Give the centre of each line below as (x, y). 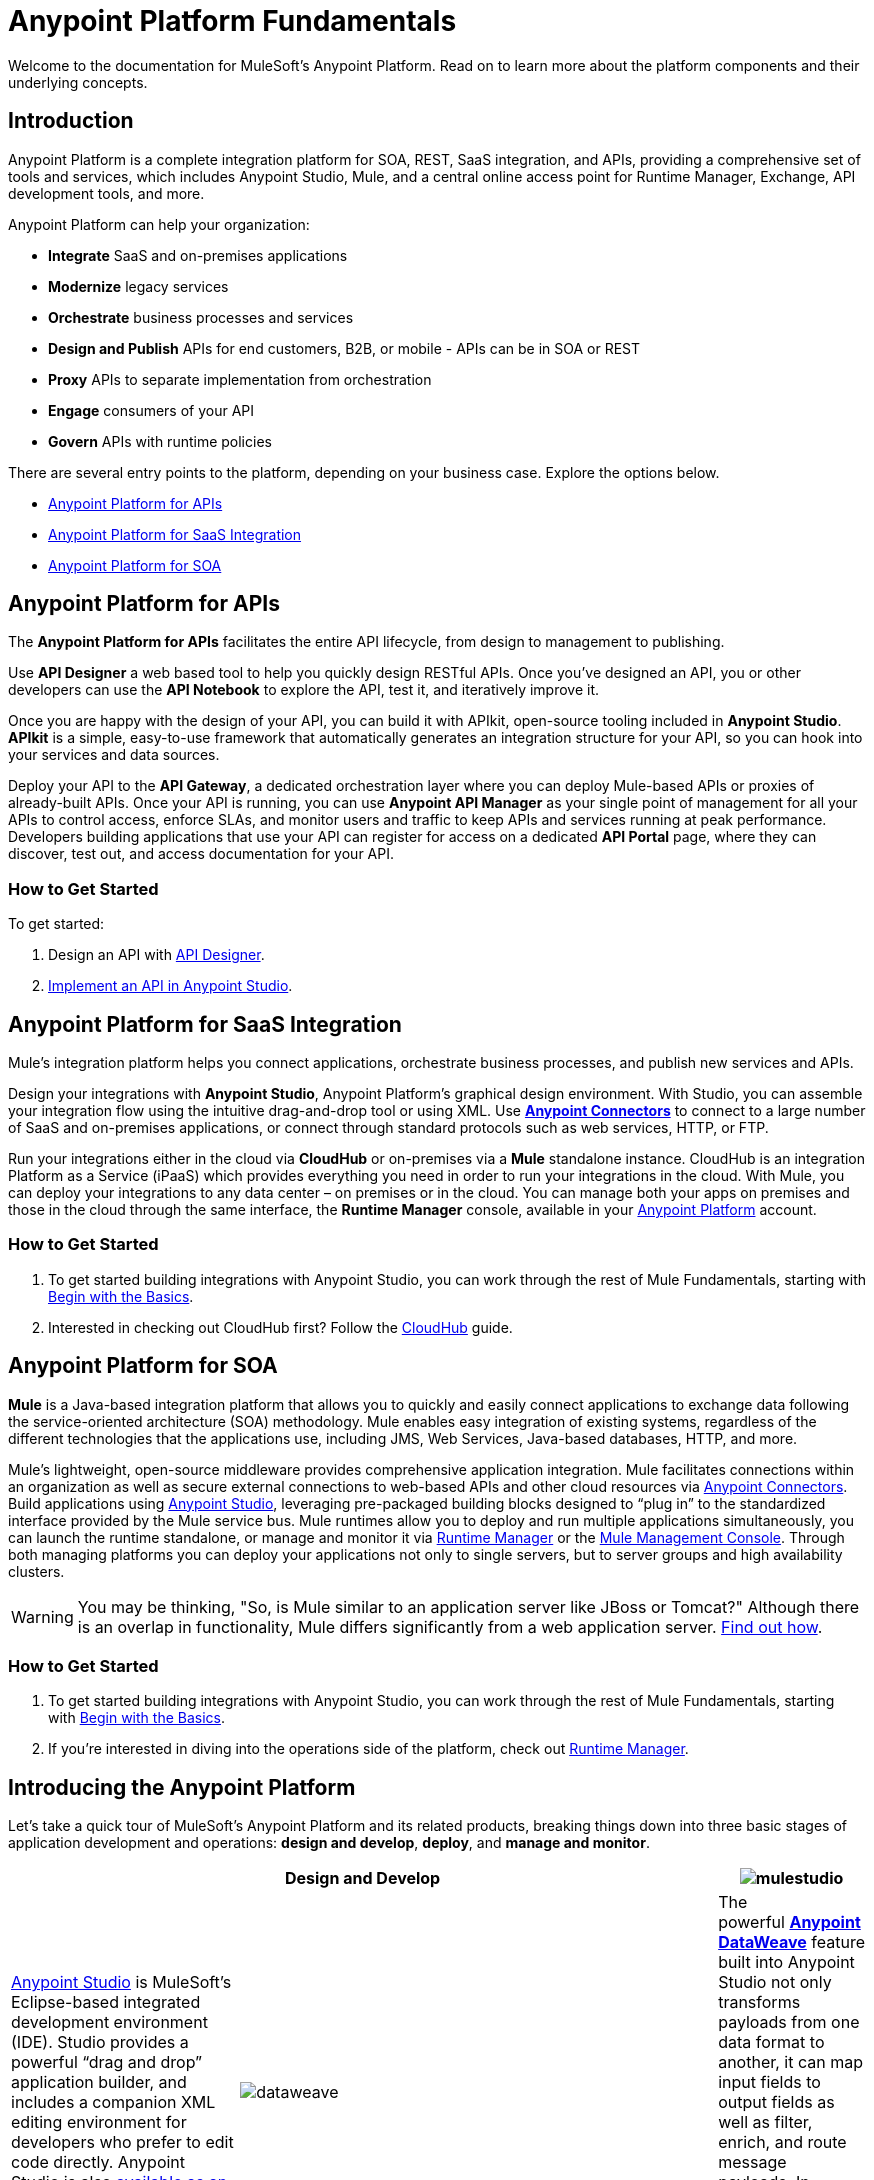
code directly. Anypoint (98, 2162)
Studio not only (775, 1982)
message (752, 2162)
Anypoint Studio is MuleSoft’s (121, 1982)
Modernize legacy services (138, 286)
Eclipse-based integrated (106, 2002)
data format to (771, 2042)
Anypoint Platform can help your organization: (159, 224)
